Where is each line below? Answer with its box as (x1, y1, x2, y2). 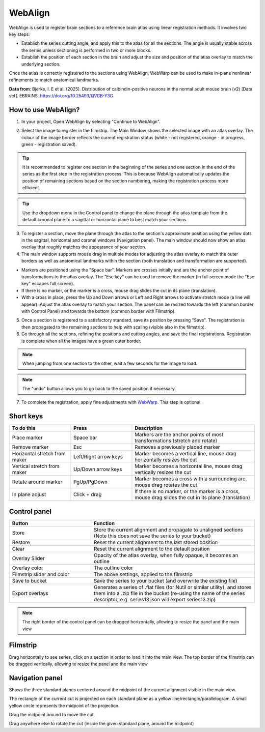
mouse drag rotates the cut (134, 482, 198, 489)
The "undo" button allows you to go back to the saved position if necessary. (22, 386, 176, 392)
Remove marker (12, 444, 49, 451)
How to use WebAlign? (9, 106, 80, 114)
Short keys (9, 412, 43, 420)
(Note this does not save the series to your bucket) (93, 532, 211, 539)
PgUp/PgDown (73, 478, 108, 485)
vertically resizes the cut (134, 469, 191, 476)
